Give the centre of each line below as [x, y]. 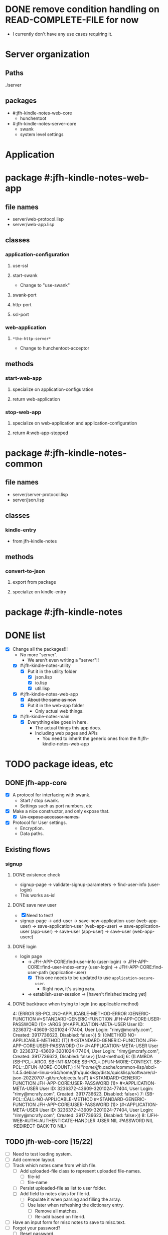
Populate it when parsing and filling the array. [74, 1199]
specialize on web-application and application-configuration [75, 423]
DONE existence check [36, 875]
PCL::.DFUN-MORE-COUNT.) [43, 1067]
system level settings [42, 134]
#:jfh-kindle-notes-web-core [42, 113]
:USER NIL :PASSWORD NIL [125, 1121]
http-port [22, 304]
